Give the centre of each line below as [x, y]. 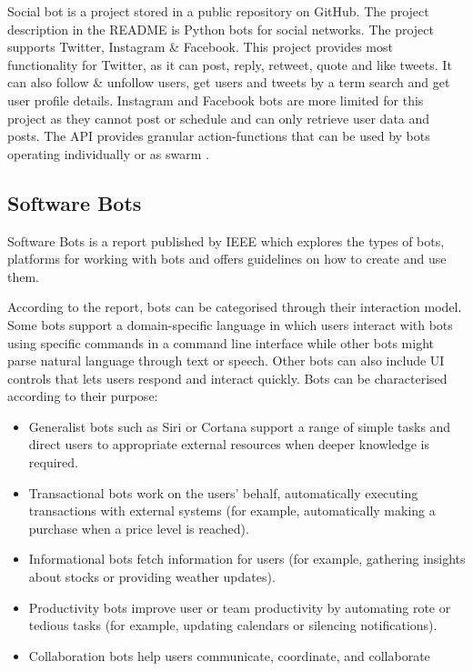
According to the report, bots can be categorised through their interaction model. [235, 307]
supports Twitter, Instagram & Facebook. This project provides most [200, 47]
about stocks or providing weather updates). [152, 577]
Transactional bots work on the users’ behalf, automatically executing [223, 492]
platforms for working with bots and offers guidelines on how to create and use [227, 259]
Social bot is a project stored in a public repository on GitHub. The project [218, 11]
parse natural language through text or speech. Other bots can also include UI [226, 361]
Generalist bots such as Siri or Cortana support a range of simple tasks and [240, 426]
